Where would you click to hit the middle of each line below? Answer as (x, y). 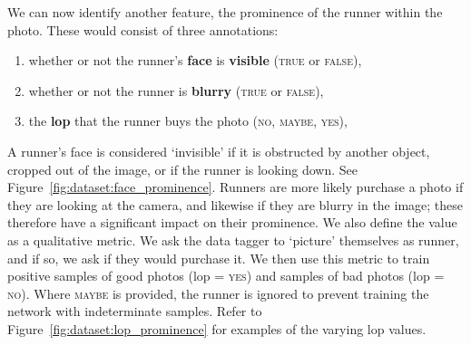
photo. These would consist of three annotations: (143, 29)
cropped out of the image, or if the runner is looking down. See (183, 169)
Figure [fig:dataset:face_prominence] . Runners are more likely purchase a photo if (235, 187)
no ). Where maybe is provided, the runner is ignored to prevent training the (218, 293)
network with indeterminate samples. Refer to (135, 311)
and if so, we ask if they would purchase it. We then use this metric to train (219, 258)
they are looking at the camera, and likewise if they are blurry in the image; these (235, 204)
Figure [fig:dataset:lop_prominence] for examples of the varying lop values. (217, 328)
